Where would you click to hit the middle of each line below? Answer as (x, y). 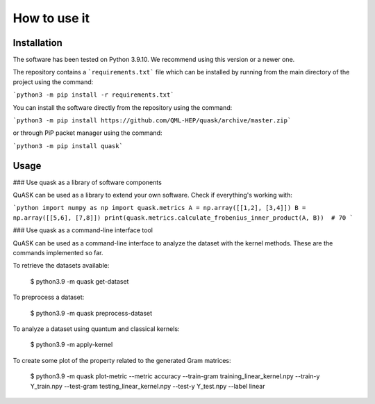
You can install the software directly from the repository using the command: (123, 107)
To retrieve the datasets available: (61, 266)
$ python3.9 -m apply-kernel (72, 345)
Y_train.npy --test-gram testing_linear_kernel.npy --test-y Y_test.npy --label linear (148, 386)
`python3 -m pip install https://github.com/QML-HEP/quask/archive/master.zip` (152, 121)
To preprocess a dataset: (49, 297)
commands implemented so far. (58, 253)
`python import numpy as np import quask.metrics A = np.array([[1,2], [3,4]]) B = (159, 208)
